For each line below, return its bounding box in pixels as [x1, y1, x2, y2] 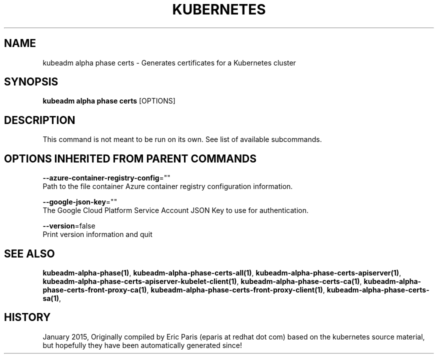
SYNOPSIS [4, 75, 58, 88]
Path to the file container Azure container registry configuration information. [42, 182, 293, 191]
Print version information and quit [42, 230, 152, 239]
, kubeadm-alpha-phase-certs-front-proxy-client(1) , [146, 285, 325, 294]
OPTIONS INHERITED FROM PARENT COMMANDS [4, 152, 256, 165]
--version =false [42, 221, 95, 230]
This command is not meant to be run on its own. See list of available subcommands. [42, 135, 322, 144]
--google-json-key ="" [42, 197, 117, 206]
